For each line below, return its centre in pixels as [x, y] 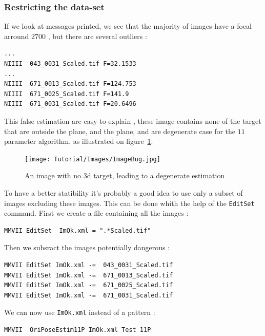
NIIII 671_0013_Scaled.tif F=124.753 [70, 84]
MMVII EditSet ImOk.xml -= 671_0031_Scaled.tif [89, 295]
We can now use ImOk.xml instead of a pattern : [80, 312]
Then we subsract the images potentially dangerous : [87, 247]
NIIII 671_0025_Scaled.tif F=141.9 [67, 94]
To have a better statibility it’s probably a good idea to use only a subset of [124, 193]
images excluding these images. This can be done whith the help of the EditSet [129, 203]
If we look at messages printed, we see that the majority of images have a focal [128, 26]
